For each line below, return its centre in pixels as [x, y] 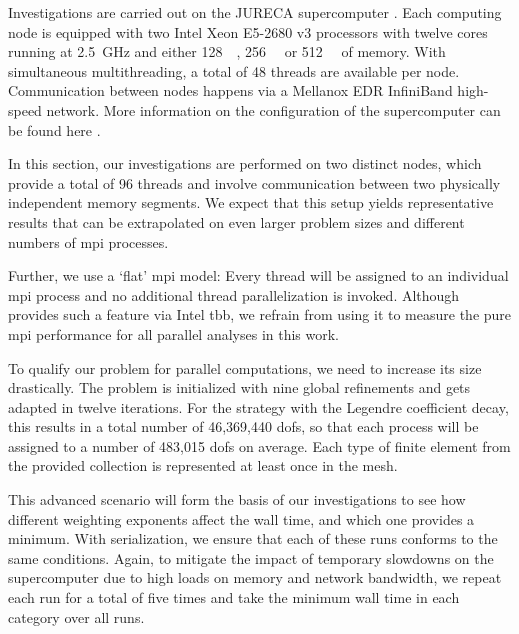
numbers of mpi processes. [88, 241]
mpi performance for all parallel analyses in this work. [174, 333]
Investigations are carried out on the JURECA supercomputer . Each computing [255, 12]
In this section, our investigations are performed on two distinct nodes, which [245, 163]
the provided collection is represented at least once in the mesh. [203, 465]
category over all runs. [76, 616]
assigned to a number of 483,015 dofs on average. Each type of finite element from [259, 445]
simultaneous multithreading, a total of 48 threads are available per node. [234, 70]
